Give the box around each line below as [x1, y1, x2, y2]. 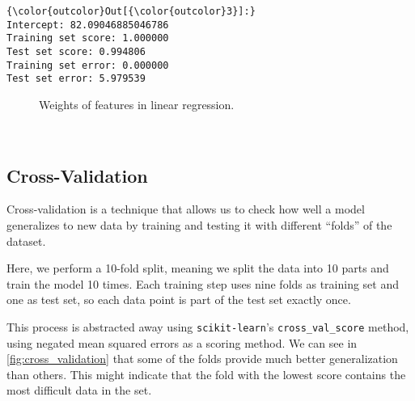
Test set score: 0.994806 [6, 45, 146, 57]
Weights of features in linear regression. [39, 95, 235, 112]
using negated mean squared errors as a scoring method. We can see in [6, 334, 358, 351]
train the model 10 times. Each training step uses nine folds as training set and [6, 275, 400, 292]
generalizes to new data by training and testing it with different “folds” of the [6, 216, 392, 233]
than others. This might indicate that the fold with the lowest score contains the [6, 365, 406, 382]
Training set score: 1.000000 [6, 32, 169, 44]
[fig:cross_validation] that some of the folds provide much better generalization [6, 350, 398, 367]
